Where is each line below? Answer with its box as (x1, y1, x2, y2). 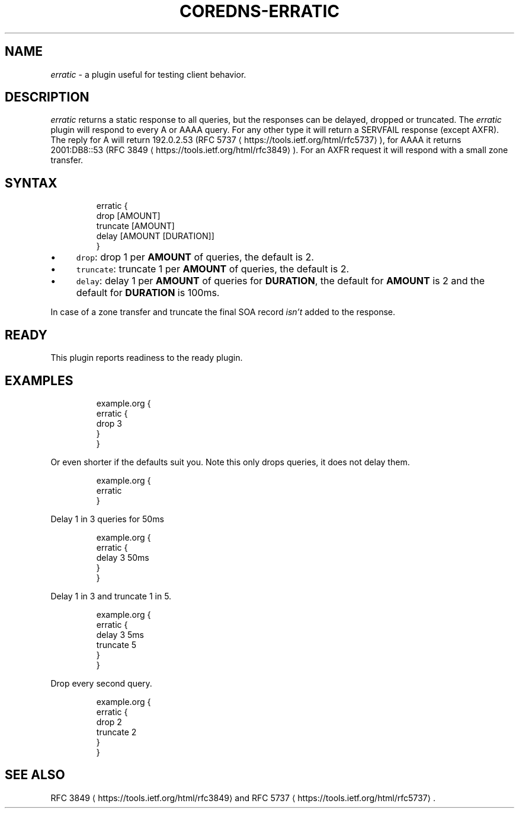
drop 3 (96, 418, 122, 428)
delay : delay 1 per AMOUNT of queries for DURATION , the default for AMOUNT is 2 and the (76, 275, 485, 287)
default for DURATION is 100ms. (76, 287, 220, 299)
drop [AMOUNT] (96, 211, 161, 221)
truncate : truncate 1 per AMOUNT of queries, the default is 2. (76, 263, 350, 275)
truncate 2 (96, 726, 137, 737)
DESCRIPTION (5, 90, 89, 105)
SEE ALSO (5, 767, 65, 783)
